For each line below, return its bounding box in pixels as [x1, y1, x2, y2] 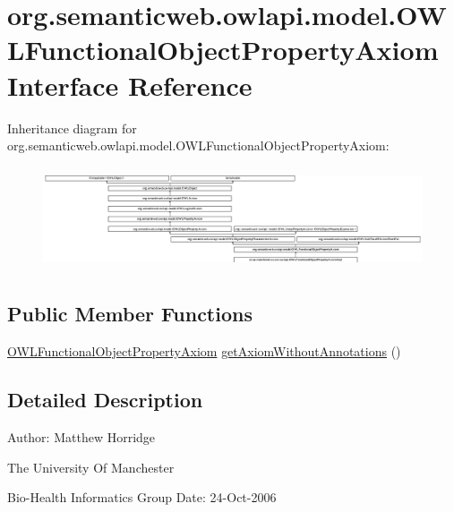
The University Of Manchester [7, 457, 175, 476]
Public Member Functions [7, 300, 253, 328]
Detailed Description [7, 386, 203, 414]
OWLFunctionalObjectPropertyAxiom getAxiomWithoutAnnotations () [7, 342, 401, 361]
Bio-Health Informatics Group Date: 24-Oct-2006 [7, 488, 277, 507]
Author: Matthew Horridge [7, 427, 156, 446]
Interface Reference [7, 66, 253, 103]
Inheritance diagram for [7, 118, 137, 137]
